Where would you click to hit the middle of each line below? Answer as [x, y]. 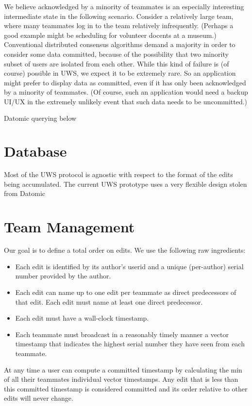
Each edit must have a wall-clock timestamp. [82, 318]
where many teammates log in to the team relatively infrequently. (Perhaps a [119, 25]
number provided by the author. [63, 276]
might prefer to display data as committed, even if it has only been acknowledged [125, 82]
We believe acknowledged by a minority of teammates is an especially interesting [124, 6]
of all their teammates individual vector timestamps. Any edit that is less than [121, 379]
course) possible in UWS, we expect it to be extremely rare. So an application [120, 73]
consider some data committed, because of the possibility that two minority [116, 54]
